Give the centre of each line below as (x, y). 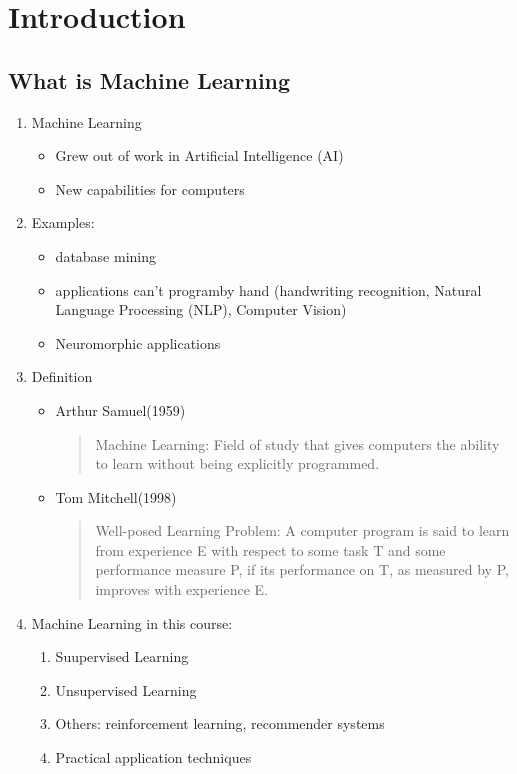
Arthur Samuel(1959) (120, 409)
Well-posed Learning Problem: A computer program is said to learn (302, 530)
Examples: (63, 222)
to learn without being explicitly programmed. (237, 463)
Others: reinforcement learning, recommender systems (220, 723)
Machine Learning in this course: (132, 622)
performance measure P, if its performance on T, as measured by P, (302, 569)
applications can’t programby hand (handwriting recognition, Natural (268, 289)
